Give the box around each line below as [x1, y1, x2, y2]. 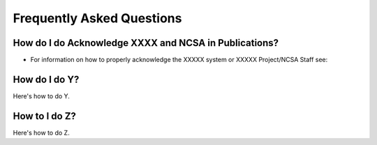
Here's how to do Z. [13, 128, 70, 137]
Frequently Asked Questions [13, 10, 182, 26]
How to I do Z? [13, 110, 77, 122]
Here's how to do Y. [13, 91, 70, 100]
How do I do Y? [13, 73, 80, 85]
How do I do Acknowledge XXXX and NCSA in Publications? [13, 37, 279, 49]
